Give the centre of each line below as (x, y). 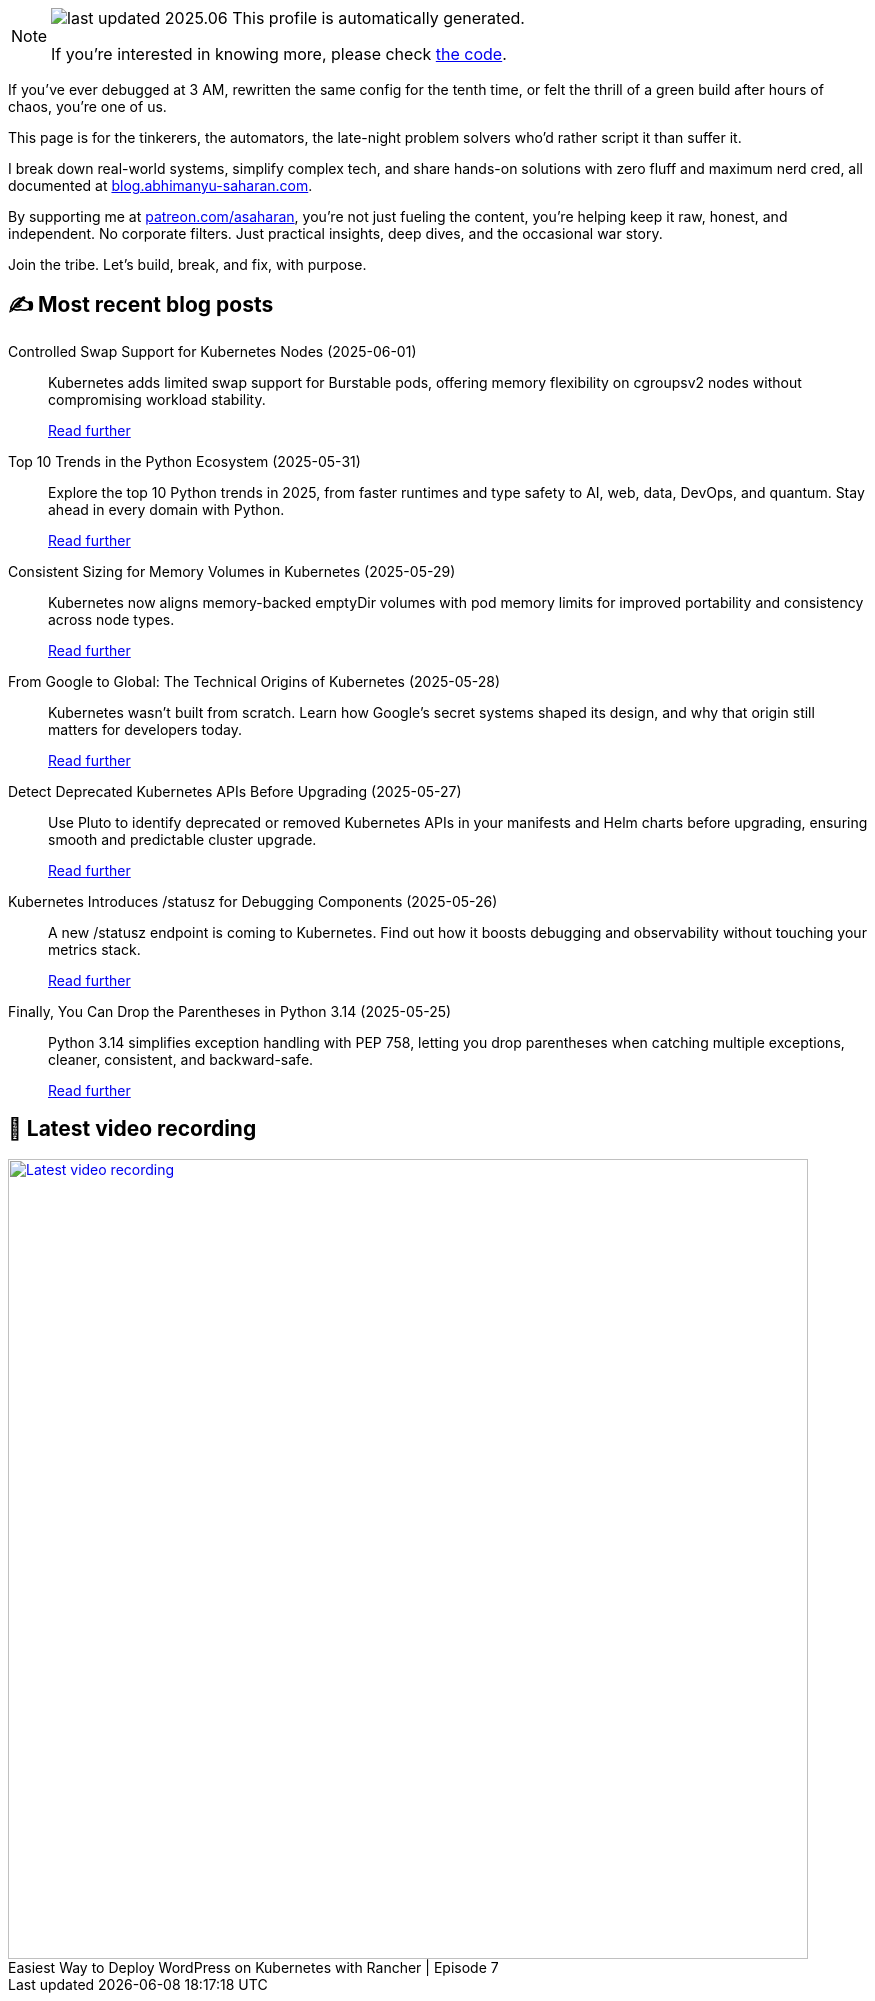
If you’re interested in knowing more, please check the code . (279, 54)
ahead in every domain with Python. (166, 509)
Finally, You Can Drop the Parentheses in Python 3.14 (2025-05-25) (230, 1011)
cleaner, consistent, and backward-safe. (181, 1059)
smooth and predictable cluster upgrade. (182, 839)
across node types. (111, 619)
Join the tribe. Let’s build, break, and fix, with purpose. (187, 264)
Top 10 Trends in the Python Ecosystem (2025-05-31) (184, 461)
